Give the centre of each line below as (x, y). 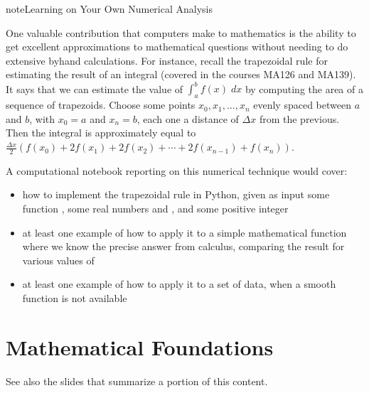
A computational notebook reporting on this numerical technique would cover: (177, 170)
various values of (58, 260)
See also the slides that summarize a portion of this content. (137, 381)
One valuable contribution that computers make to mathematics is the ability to (181, 32)
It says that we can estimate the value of (95, 88)
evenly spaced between (302, 105)
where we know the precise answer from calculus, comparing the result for (183, 246)
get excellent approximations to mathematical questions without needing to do (177, 47)
